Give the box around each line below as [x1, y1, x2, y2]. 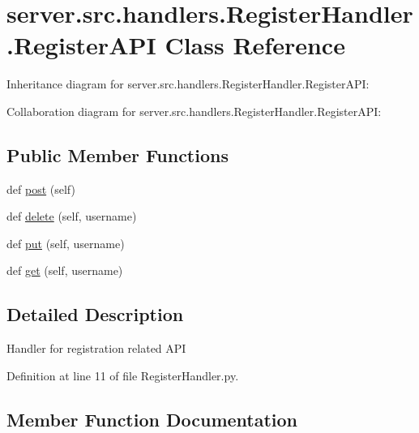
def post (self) [6, 180, 75, 197]
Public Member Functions [6, 142, 229, 167]
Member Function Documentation [6, 406, 298, 431]
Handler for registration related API [6, 340, 186, 357]
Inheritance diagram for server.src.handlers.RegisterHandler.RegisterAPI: [6, 75, 370, 92]
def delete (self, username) [6, 208, 137, 225]
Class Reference [165, 28, 345, 62]
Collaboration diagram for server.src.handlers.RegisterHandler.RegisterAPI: [6, 102, 382, 119]
